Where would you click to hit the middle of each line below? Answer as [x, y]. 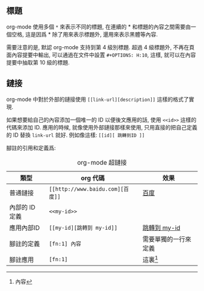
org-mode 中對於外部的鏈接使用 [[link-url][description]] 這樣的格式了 [98, 99]
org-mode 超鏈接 [102, 162]
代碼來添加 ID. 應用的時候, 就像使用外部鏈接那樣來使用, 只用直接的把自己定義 [102, 127]
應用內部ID [25, 228]
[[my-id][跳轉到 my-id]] [83, 228]
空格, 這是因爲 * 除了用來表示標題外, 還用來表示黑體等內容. [84, 34]
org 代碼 [93, 178]
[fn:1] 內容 [65, 244]
